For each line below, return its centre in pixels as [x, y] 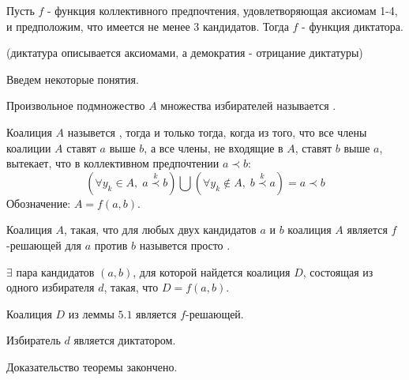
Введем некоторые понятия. [73, 79]
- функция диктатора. [353, 26]
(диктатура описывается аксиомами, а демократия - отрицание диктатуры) [185, 53]
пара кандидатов [55, 271]
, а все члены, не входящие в [214, 147]
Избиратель [34, 340]
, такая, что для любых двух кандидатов [160, 230]
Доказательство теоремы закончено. [92, 366]
